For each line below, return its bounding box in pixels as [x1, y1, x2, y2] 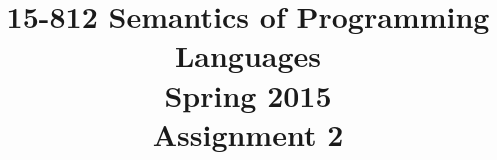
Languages [174, 35, 322, 76]
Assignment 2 [152, 113, 344, 154]
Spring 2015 [164, 74, 332, 115]
